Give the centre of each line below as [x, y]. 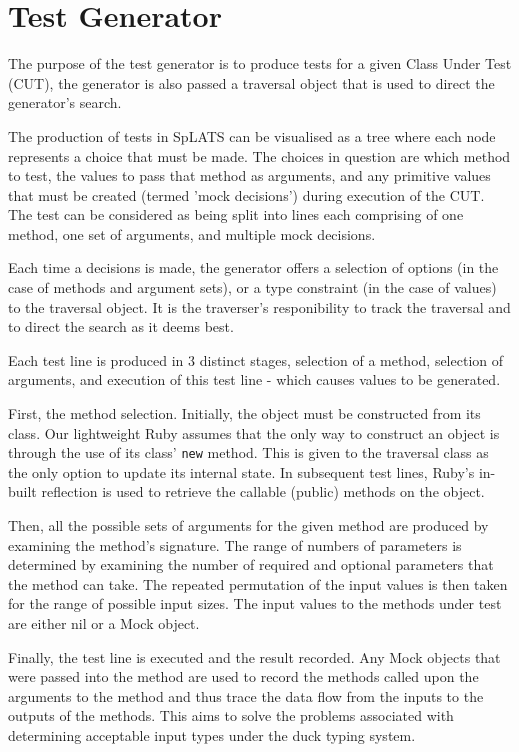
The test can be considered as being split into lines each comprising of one [236, 214]
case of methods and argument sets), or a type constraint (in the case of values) [252, 287]
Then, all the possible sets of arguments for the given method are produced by [248, 525]
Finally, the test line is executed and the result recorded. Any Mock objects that [254, 656]
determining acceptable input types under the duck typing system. [212, 735]
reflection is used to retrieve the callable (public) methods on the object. [263, 491]
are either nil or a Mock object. [104, 623]
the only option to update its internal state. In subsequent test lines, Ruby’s [241, 471]
